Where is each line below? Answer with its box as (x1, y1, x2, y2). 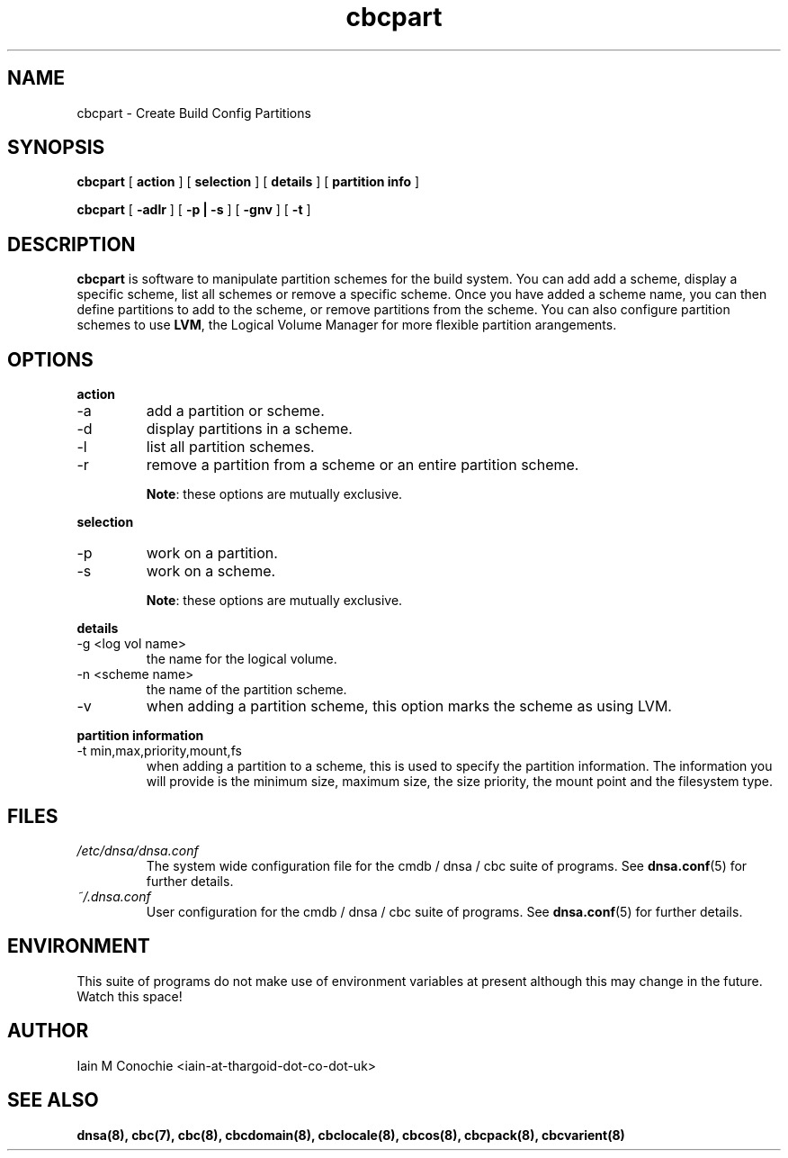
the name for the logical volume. (146, 651, 337, 667)
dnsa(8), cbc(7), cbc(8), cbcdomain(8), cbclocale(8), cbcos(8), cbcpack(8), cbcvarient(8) (76, 1126, 625, 1143)
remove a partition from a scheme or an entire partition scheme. (146, 456, 579, 475)
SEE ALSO (7, 1089, 99, 1112)
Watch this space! (76, 988, 183, 1004)
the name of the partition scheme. (146, 682, 347, 698)
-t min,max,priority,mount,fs (76, 743, 242, 759)
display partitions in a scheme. (146, 420, 353, 439)
